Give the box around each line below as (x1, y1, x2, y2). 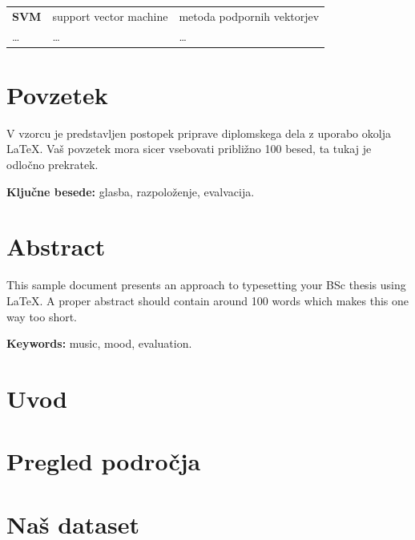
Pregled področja (6, 445, 201, 478)
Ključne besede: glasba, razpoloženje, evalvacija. (6, 183, 255, 199)
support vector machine (52, 7, 168, 24)
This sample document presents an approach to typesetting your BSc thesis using (6, 276, 406, 293)
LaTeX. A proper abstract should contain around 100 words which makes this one (6, 292, 409, 308)
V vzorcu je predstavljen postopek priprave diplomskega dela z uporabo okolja (6, 124, 391, 141)
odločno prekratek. (6, 156, 99, 172)
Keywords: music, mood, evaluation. (6, 335, 192, 352)
